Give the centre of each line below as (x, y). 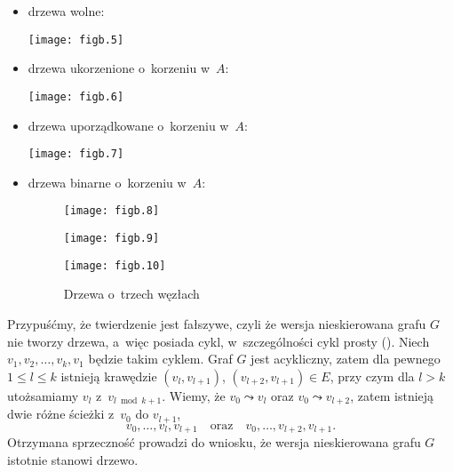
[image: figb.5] (76, 40)
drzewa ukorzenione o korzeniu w (119, 68)
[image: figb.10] (115, 265)
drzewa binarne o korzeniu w (107, 182)
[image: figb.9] (111, 238)
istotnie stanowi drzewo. (73, 459)
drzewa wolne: (66, 11)
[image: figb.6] (76, 96)
